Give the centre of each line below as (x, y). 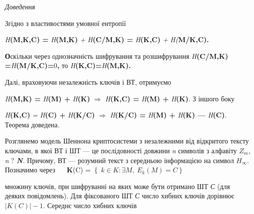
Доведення (20, 6)
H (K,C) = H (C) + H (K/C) (50, 115)
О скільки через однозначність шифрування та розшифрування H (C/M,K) (117, 56)
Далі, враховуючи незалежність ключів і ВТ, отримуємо (88, 82)
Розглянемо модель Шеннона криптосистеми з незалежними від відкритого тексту (127, 141)
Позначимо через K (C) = (48, 170)
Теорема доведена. (32, 124)
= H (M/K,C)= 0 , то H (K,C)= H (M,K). (68, 65)
